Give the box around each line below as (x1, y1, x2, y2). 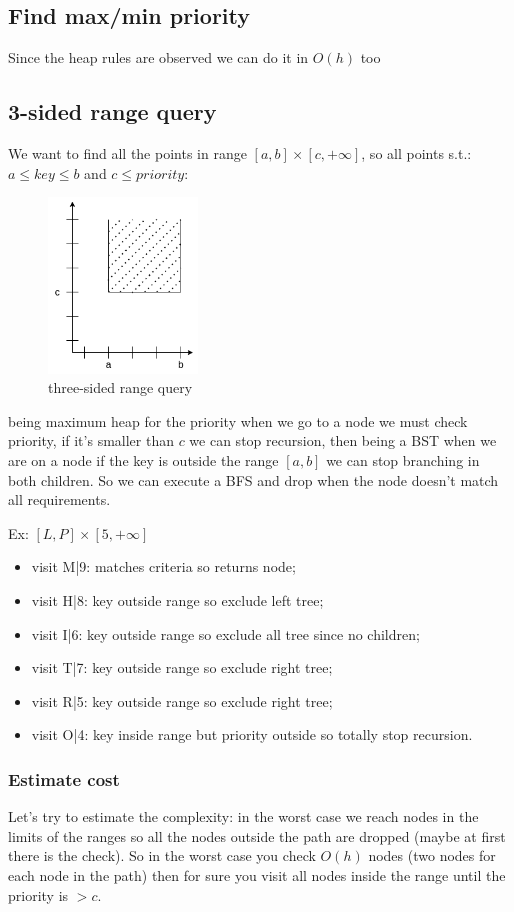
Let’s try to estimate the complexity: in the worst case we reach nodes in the (8, 806, 479, 827)
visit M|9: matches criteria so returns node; (31, 556, 296, 577)
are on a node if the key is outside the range (8, 450, 279, 471)
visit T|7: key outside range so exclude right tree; (31, 657, 333, 678)
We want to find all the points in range (8, 143, 247, 163)
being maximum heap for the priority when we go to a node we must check (8, 410, 468, 431)
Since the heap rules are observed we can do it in (8, 47, 309, 68)
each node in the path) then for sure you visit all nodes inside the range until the (8, 865, 506, 885)
